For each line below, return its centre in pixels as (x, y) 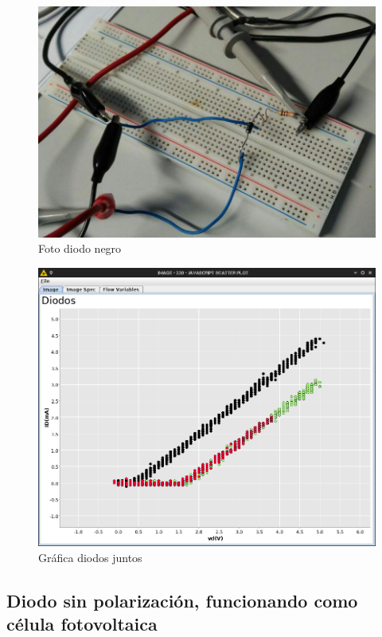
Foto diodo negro (80, 248)
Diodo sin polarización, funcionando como (182, 600)
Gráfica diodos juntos (90, 557)
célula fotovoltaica (82, 623)
